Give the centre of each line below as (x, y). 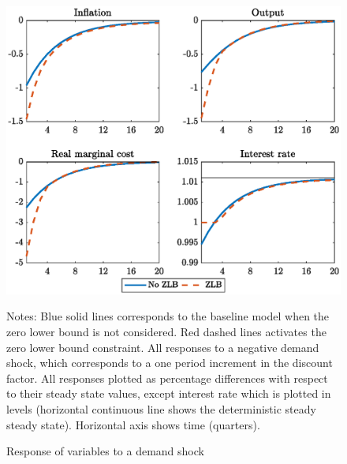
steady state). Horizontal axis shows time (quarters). (133, 424)
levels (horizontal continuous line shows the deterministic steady (161, 408)
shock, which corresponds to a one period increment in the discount (170, 363)
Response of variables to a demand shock (105, 451)
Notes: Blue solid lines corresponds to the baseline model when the (168, 316)
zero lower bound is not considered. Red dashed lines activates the (166, 331)
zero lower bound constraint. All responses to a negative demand (163, 347)
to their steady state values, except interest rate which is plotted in (169, 393)
